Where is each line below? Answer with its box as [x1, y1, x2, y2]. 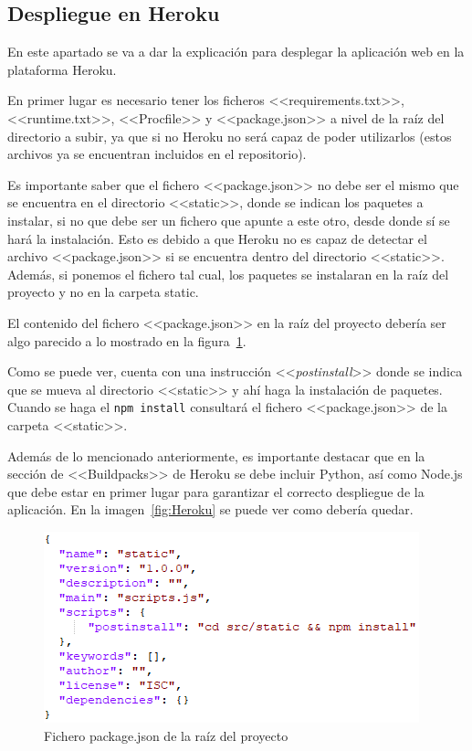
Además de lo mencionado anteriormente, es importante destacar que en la [7, 446, 425, 465]
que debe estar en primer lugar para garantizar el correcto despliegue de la [7, 481, 425, 501]
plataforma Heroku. [7, 59, 117, 79]
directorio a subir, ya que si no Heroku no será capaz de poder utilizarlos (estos [7, 126, 452, 145]
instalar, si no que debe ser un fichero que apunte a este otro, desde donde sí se [7, 210, 450, 229]
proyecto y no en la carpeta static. [7, 282, 199, 301]
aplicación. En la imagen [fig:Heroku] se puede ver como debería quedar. [7, 500, 414, 519]
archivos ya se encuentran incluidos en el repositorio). [7, 144, 307, 164]
